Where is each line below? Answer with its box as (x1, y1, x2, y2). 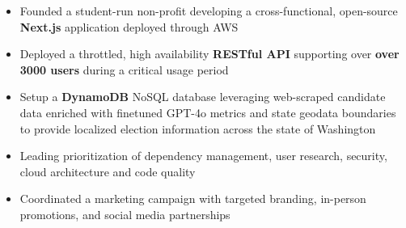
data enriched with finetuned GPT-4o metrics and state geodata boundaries (19, 103, 396, 120)
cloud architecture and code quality (19, 163, 196, 179)
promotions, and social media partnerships (19, 205, 230, 222)
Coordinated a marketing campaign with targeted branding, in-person (19, 190, 366, 207)
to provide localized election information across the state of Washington (19, 120, 376, 137)
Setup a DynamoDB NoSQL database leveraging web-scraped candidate (19, 88, 386, 105)
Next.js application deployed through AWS (19, 18, 239, 35)
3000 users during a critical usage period (19, 61, 229, 78)
